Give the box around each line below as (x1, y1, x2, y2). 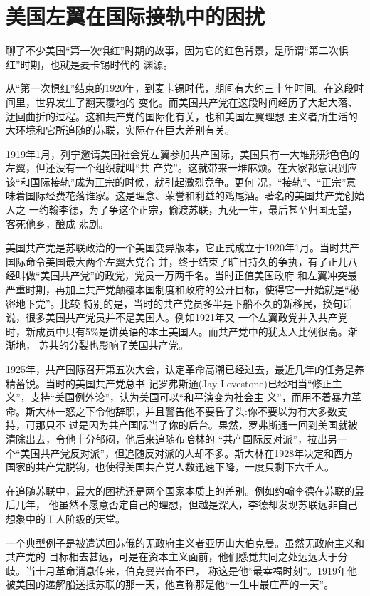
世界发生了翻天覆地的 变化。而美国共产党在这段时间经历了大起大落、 (35, 94, 358, 109)
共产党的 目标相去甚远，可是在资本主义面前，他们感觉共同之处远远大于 (6, 549, 338, 564)
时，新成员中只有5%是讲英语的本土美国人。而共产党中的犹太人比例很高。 (6, 323, 348, 338)
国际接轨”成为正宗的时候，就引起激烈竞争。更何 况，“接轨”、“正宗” (30, 174, 347, 189)
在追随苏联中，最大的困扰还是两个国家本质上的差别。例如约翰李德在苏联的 (6, 483, 354, 498)
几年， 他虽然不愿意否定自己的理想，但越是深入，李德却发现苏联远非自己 (15, 497, 358, 512)
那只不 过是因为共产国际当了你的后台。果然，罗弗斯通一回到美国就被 (35, 417, 358, 432)
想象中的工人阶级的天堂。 (6, 511, 125, 526)
